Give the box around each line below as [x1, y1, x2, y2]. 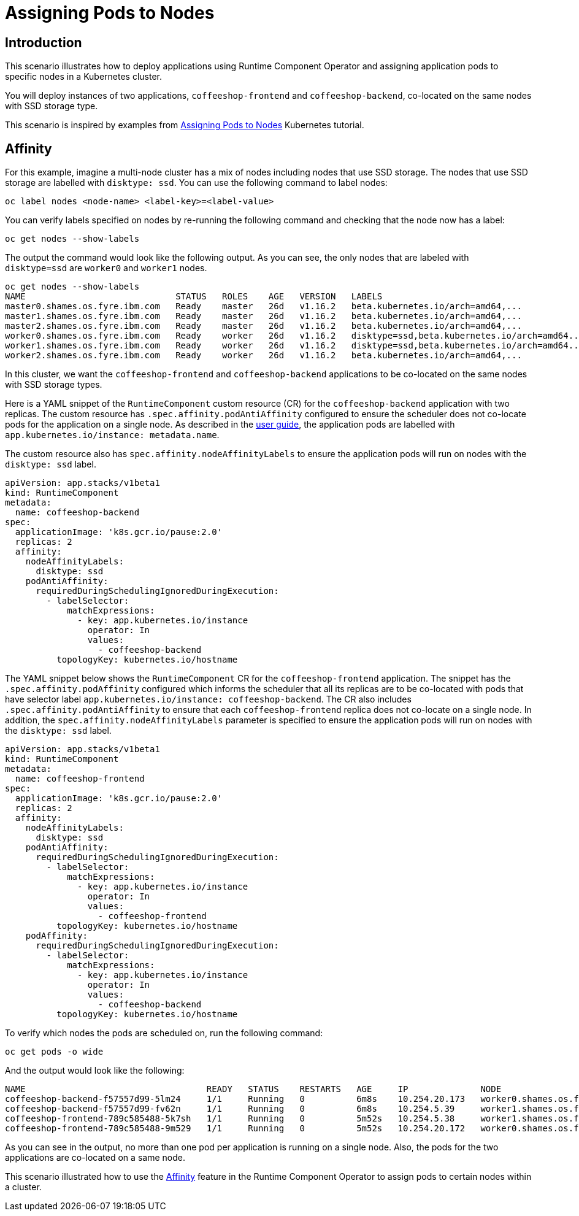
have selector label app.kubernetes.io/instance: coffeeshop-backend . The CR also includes [5, 694, 412, 705]
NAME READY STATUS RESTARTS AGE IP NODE [5, 1084, 502, 1095]
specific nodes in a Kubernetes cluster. [5, 71, 163, 82]
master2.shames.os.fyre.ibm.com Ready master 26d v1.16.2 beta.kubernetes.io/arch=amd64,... [5, 321, 522, 331]
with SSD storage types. [5, 379, 102, 390]
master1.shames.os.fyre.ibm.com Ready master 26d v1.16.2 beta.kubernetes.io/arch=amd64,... [5, 311, 522, 321]
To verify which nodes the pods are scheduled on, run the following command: [5, 1028, 323, 1039]
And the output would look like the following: [5, 1065, 185, 1076]
